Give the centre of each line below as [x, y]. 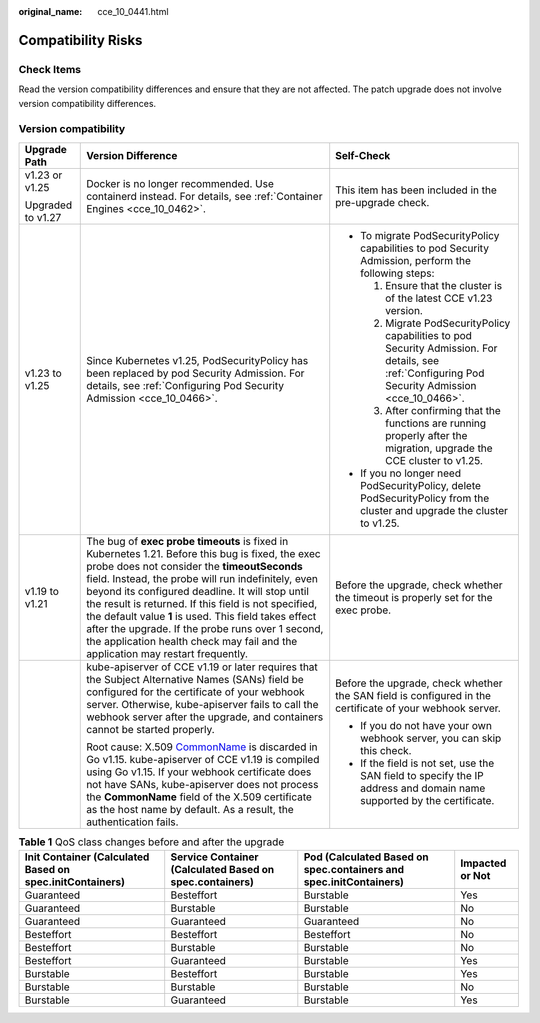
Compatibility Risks [80, 40]
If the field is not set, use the [427, 763]
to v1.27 [43, 217]
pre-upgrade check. [382, 202]
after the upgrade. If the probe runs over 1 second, [205, 628]
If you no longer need [411, 473]
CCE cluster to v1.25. [434, 460]
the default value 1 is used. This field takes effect [201, 616]
